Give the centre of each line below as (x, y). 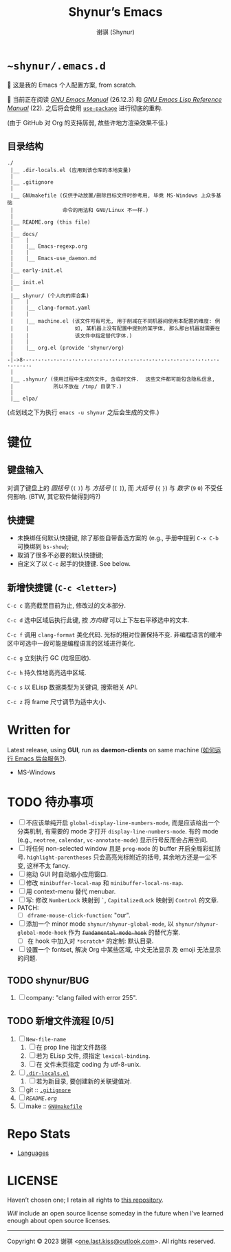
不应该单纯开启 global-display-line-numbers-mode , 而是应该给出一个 (123, 823)
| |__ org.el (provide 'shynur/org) (67, 348)
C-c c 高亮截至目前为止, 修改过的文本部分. (66, 606)
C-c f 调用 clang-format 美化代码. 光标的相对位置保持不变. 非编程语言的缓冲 (114, 635)
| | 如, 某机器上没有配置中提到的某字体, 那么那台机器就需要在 (115, 328)
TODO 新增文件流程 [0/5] (61, 1021)
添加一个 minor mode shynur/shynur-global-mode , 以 (100, 924)
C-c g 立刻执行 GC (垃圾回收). (49, 658)
